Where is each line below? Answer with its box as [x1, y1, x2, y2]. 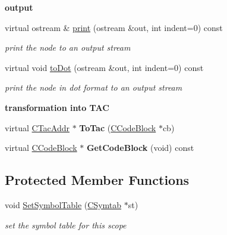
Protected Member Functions [5, 171, 190, 189]
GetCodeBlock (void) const [86, 141, 194, 154]
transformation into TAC [5, 101, 109, 113]
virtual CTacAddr [5, 121, 70, 134]
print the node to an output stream [5, 41, 131, 54]
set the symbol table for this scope [5, 218, 127, 231]
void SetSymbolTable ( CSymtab [5, 198, 122, 211]
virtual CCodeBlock [5, 141, 77, 154]
